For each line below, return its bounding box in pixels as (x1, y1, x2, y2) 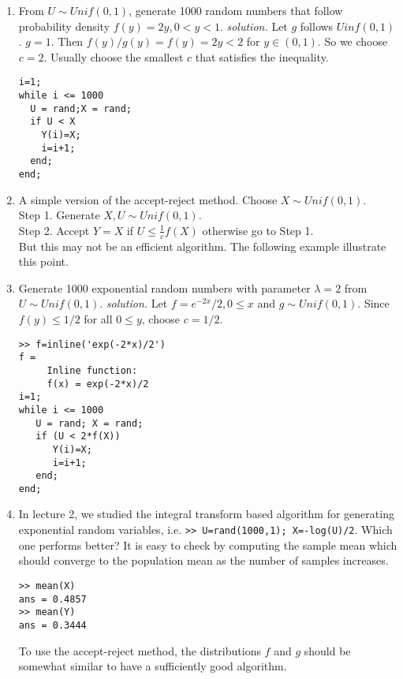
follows (300, 17, 334, 34)
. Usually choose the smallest (43, 48, 184, 65)
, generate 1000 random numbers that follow (129, 2, 343, 18)
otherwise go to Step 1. (202, 222, 314, 238)
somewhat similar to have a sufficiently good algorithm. (18, 658, 287, 674)
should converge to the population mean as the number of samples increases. (18, 552, 389, 569)
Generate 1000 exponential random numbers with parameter (18, 279, 311, 296)
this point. (18, 253, 69, 270)
